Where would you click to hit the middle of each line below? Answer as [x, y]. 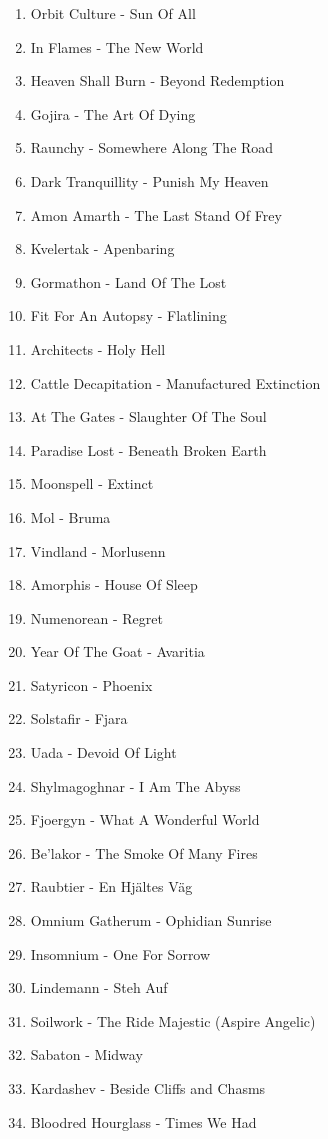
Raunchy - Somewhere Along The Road [152, 147]
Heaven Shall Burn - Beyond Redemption [157, 80]
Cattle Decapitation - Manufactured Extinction [175, 382]
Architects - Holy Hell [98, 348]
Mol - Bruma [70, 516]
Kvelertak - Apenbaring [102, 248]
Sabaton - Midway [86, 1054]
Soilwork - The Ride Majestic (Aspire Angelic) [173, 1020]
